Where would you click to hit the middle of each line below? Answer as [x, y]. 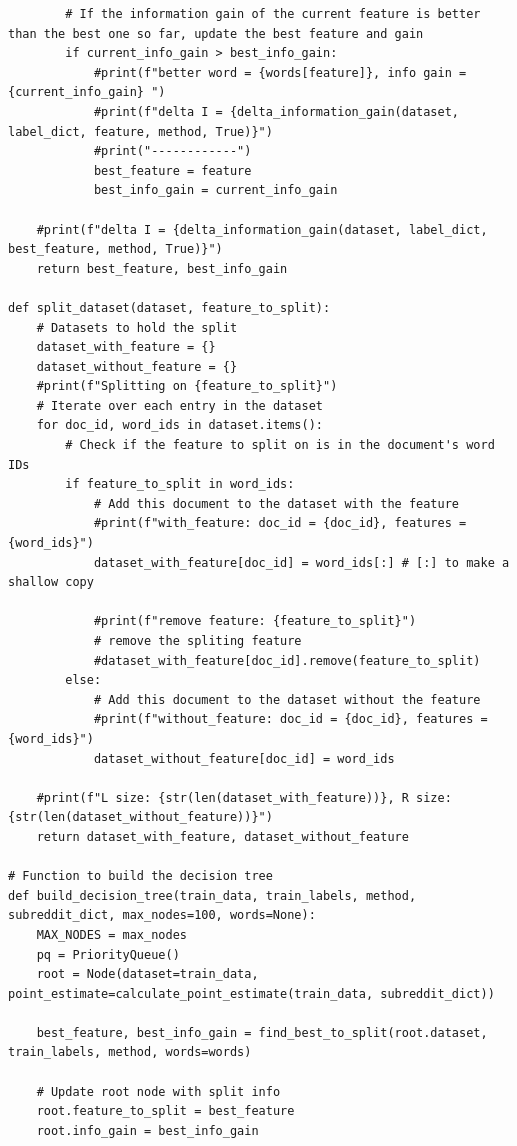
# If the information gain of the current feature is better [273, 14]
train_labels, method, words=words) [130, 1052]
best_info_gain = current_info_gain [215, 190]
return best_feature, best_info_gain [162, 268]
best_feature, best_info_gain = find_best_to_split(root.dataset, [262, 1032]
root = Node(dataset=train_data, [147, 974]
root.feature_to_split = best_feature [165, 1111]
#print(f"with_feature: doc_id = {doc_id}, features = [280, 523]
